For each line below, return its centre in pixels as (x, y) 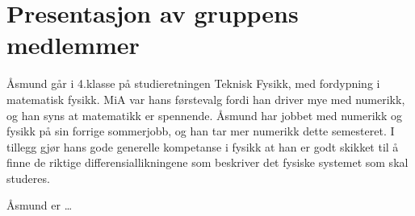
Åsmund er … (40, 205)
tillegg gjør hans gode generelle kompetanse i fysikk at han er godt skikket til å (203, 146)
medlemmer (73, 45)
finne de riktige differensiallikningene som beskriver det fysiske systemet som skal (207, 162)
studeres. (28, 178)
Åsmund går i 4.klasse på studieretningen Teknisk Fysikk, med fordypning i (193, 83)
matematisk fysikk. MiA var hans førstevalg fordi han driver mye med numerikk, (206, 99)
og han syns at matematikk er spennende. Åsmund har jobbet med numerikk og (205, 115)
